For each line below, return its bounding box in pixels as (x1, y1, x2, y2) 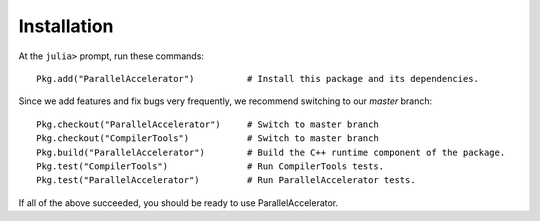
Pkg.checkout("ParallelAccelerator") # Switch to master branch (36, 118, 379, 130)
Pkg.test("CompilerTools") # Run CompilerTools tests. (36, 160, 385, 172)
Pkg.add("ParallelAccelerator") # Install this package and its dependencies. (36, 73, 480, 84)
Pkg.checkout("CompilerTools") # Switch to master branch (36, 133, 379, 144)
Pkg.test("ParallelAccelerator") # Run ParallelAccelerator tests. (36, 175, 416, 186)
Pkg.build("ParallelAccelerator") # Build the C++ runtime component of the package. (36, 146, 506, 158)
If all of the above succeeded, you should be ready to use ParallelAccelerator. (18, 196, 339, 209)
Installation (18, 15, 114, 37)
